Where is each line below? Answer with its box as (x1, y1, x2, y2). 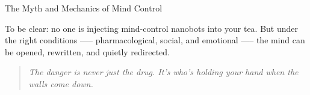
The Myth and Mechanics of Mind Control (5, 2, 163, 14)
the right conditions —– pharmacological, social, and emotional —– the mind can (5, 34, 305, 46)
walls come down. (28, 77, 93, 90)
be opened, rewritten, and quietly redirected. (5, 45, 170, 58)
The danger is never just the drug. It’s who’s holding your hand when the (28, 66, 299, 78)
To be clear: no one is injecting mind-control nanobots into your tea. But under (5, 22, 299, 34)
